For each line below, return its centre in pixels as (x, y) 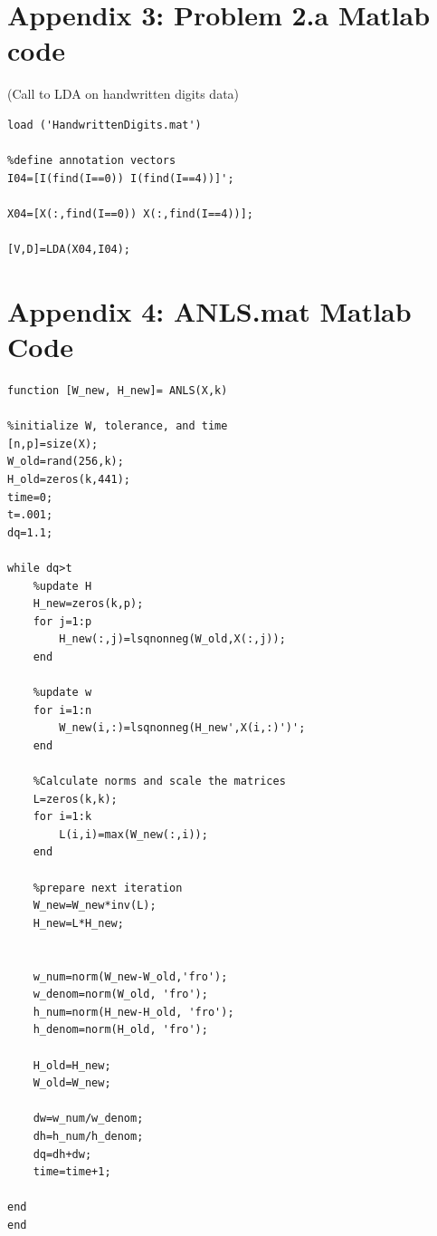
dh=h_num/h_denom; (88, 1136)
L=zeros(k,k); (75, 799)
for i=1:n (62, 710)
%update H (62, 586)
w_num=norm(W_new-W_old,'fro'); (130, 976)
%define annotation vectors (92, 161)
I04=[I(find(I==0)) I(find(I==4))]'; (121, 178)
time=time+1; (72, 1172)
